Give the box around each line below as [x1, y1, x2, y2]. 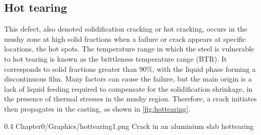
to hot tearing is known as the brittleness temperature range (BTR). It [4, 53, 227, 64]
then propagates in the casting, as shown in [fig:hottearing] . [4, 103, 191, 114]
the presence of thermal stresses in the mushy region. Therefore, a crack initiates [4, 93, 257, 104]
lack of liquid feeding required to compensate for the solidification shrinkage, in [4, 83, 253, 94]
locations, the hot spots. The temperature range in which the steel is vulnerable [4, 43, 254, 54]
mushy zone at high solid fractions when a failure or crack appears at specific [4, 33, 246, 44]
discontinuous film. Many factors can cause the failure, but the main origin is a [4, 73, 252, 84]
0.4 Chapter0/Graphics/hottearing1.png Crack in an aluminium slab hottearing [4, 120, 254, 131]
